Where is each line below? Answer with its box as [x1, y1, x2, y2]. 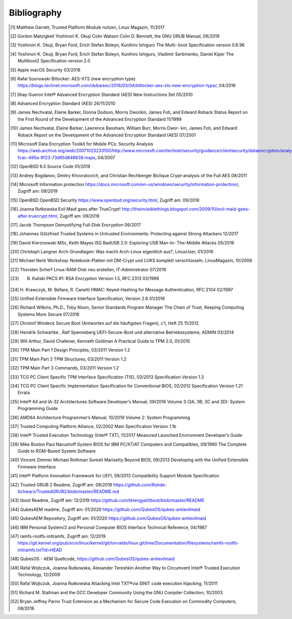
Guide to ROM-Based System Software [18, 448, 96, 454]
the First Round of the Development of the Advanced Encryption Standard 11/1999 [18, 116, 182, 122]
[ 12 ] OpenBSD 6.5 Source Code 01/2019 [10, 164, 91, 169]
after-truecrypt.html [18, 213, 57, 219]
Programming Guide [18, 406, 58, 412]
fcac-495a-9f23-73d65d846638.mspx [18, 154, 96, 160]
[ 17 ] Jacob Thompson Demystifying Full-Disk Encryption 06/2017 [10, 222, 141, 227]
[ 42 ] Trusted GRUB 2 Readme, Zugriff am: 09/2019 [10, 482, 112, 488]
